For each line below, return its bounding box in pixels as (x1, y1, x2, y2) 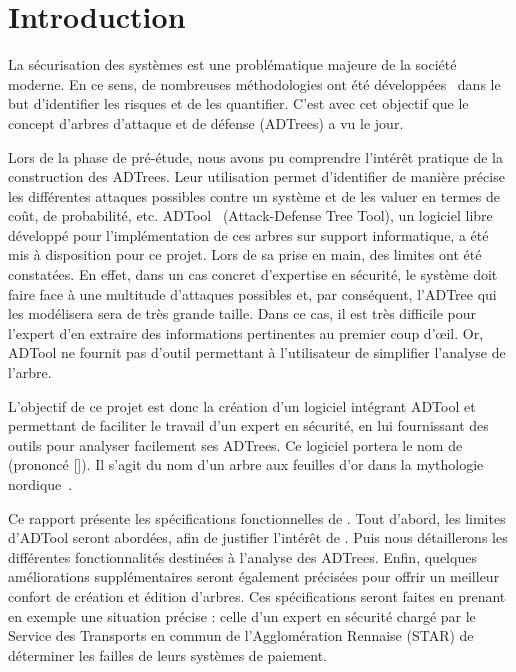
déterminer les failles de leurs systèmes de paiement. (8, 644, 328, 665)
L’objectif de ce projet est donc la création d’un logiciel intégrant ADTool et (8, 395, 476, 416)
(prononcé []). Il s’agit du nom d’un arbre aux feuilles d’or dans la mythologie (8, 454, 484, 475)
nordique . (8, 474, 73, 494)
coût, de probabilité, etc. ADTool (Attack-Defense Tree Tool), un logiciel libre (8, 205, 493, 226)
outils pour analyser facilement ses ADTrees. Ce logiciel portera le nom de (8, 434, 463, 455)
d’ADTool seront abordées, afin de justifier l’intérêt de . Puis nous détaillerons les (8, 527, 508, 548)
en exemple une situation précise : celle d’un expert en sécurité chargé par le (8, 605, 476, 626)
